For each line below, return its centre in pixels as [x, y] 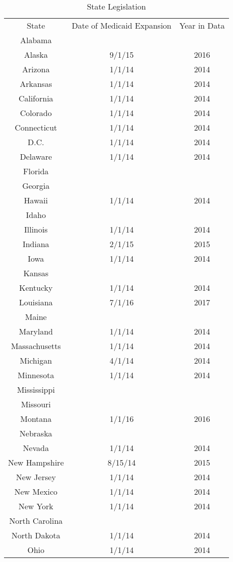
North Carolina [36, 521]
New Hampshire [36, 462]
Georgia [36, 186]
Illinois [36, 229]
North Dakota [36, 535]
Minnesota [36, 375]
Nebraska [36, 433]
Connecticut [36, 127]
